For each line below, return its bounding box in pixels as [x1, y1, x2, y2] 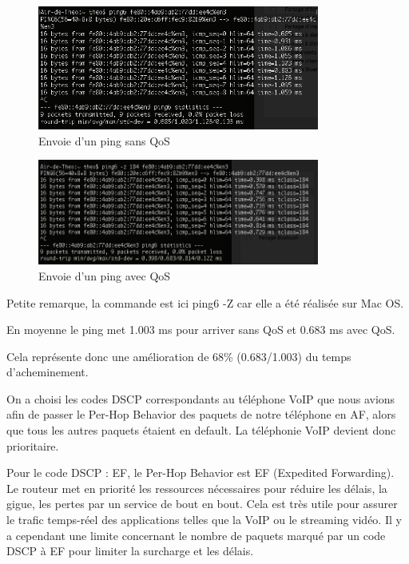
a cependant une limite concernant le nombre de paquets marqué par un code [6, 526, 386, 543]
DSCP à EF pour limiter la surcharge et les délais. [6, 542, 254, 559]
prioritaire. [6, 437, 59, 454]
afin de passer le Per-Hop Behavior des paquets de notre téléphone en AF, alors [6, 406, 396, 423]
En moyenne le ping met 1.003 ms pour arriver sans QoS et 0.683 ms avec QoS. [6, 321, 395, 338]
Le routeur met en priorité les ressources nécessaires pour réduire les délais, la [6, 479, 387, 496]
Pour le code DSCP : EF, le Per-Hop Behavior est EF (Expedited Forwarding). [6, 464, 395, 481]
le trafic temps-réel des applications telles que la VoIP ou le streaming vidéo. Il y [6, 511, 402, 528]
